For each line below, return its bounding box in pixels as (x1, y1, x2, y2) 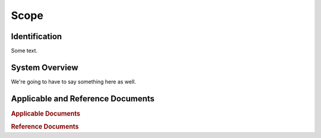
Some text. (11, 47, 38, 54)
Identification (11, 31, 62, 41)
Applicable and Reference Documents (11, 94, 155, 104)
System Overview (11, 62, 78, 72)
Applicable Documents (11, 110, 80, 118)
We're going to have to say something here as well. (11, 78, 136, 85)
